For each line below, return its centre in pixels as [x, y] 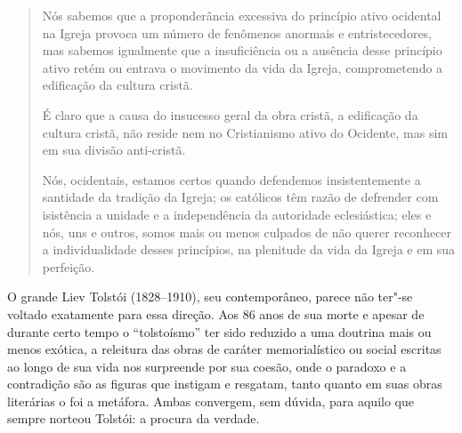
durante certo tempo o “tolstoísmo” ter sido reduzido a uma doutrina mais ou [219, 331]
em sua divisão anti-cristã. [114, 150]
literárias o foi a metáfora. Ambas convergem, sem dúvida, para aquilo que [211, 401]
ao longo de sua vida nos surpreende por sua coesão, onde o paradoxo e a [207, 366]
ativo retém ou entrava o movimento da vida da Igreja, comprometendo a [243, 67]
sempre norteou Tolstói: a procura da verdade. [134, 418]
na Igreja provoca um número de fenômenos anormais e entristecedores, [237, 32]
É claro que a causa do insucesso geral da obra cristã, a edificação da [230, 114]
